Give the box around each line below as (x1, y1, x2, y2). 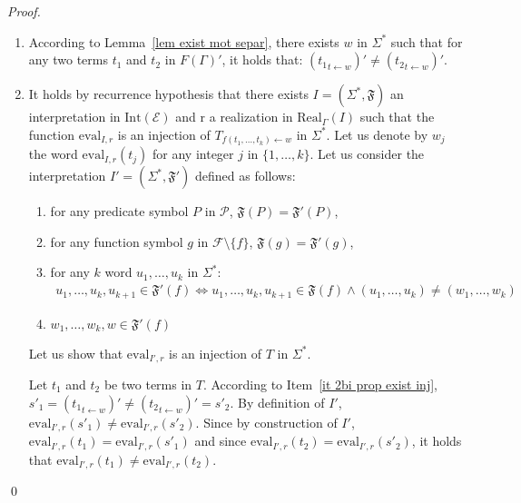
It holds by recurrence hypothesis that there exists (28, 84, 309, 104)
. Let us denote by (326, 124, 428, 143)
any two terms (28, 50, 109, 69)
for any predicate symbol (50, 202, 189, 221)
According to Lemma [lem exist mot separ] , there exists (28, 32, 339, 51)
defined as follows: (195, 166, 296, 185)
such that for (390, 32, 463, 51)
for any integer (152, 144, 234, 163)
